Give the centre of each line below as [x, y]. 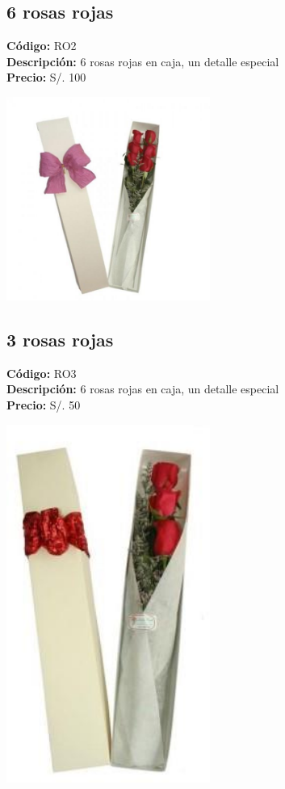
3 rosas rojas [60, 339]
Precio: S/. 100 [46, 77]
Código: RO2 [42, 46]
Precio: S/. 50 [44, 404]
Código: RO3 [42, 373]
